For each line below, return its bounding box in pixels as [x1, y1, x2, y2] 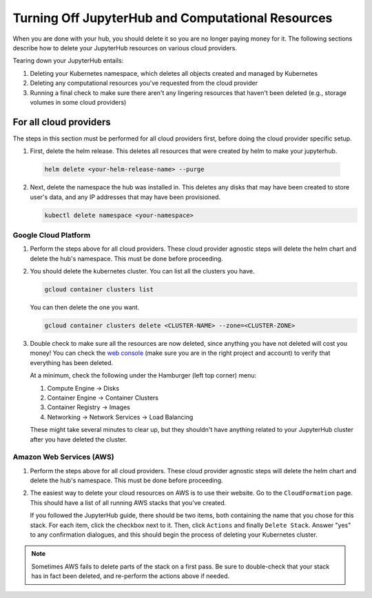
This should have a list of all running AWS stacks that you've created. [30, 498, 227, 506]
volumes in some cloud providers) [30, 98, 127, 106]
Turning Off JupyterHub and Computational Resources [12, 10, 333, 25]
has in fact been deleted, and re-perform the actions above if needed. [31, 572, 230, 580]
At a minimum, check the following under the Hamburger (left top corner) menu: [30, 371, 257, 380]
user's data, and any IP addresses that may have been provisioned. [30, 193, 220, 201]
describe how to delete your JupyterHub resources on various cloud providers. [12, 43, 238, 52]
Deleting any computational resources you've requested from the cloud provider [30, 79, 258, 87]
